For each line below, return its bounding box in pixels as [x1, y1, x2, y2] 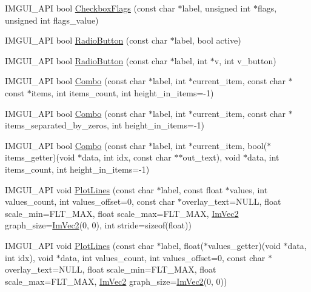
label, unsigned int [182, 2, 251, 14]
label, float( [161, 239, 204, 251]
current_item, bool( [193, 139, 267, 151]
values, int [229, 183, 268, 196]
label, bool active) [174, 34, 241, 47]
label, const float [161, 183, 223, 196]
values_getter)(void [207, 239, 281, 251]
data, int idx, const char [82, 151, 172, 164]
